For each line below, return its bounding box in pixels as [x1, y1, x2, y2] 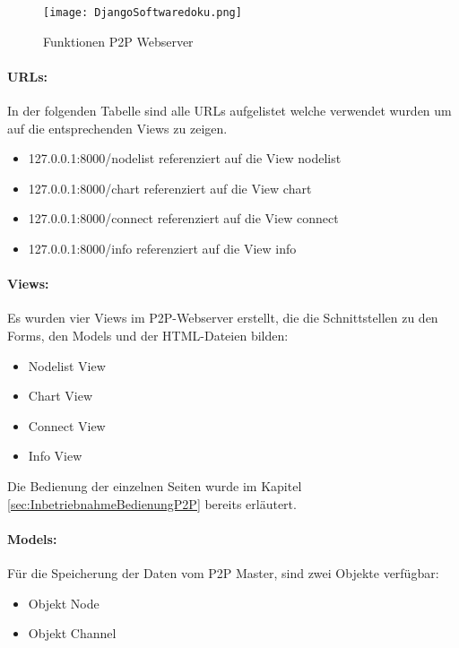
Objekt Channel [28, 624, 117, 643]
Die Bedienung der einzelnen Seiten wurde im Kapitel [7, 476, 302, 495]
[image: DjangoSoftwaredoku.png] [43, 6, 242, 19]
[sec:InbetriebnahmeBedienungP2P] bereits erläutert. [7, 494, 297, 513]
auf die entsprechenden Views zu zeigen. [7, 118, 228, 137]
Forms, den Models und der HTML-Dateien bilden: [7, 326, 289, 344]
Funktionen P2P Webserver [43, 31, 194, 50]
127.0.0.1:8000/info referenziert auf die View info [28, 239, 297, 258]
